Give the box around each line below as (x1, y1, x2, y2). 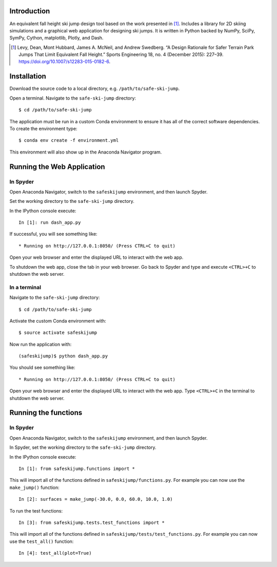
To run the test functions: (9, 507, 63, 514)
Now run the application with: (9, 341, 72, 347)
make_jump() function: (9, 484, 60, 490)
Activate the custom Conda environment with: (9, 317, 106, 324)
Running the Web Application (9, 162, 105, 171)
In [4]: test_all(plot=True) (18, 550, 92, 556)
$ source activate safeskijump (18, 330, 97, 336)
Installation (9, 72, 46, 81)
